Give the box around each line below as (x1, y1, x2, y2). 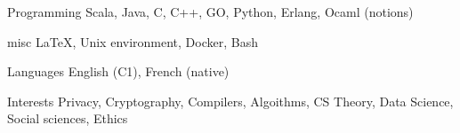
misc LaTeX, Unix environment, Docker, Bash (7, 32, 258, 51)
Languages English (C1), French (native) (7, 62, 230, 81)
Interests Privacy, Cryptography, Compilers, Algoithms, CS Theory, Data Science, (7, 91, 454, 110)
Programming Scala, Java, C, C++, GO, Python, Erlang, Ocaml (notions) (7, 3, 414, 20)
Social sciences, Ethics (7, 109, 128, 128)
